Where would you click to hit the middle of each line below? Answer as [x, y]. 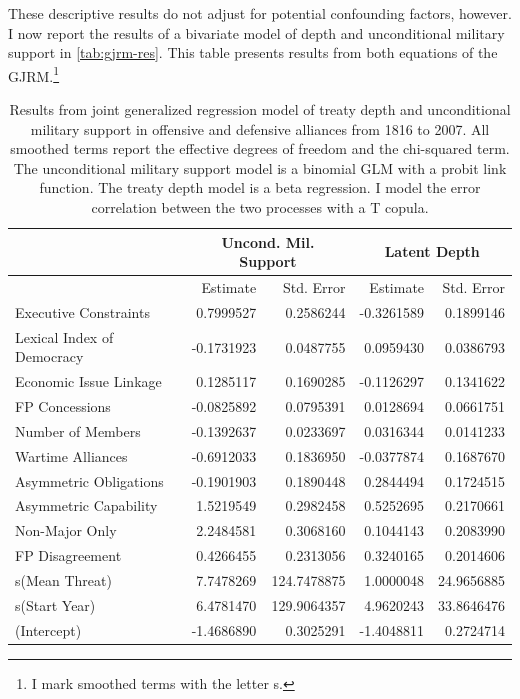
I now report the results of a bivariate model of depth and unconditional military [256, 32]
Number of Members [78, 430]
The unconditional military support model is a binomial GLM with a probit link [260, 167]
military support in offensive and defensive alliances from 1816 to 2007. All [260, 128]
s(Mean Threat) [63, 579]
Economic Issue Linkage [88, 381]
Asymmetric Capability [86, 505]
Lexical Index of [64, 336]
